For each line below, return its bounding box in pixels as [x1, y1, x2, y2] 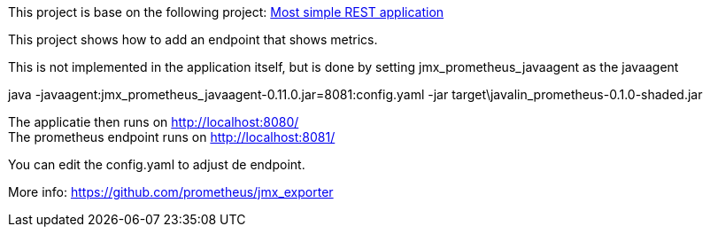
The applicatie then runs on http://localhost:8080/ [8, 114, 299, 129]
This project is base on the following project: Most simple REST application [8, 4, 444, 19]
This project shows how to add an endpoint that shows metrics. [8, 32, 378, 47]
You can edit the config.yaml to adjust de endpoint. [8, 157, 305, 172]
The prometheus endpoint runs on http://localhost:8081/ [8, 129, 336, 144]
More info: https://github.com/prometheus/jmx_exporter [8, 184, 334, 199]
